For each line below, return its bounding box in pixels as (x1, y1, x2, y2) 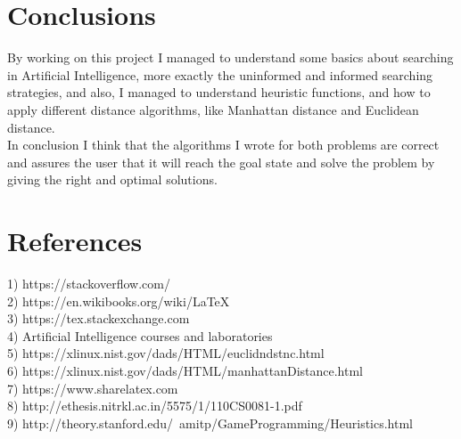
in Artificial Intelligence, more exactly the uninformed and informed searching (7, 65, 433, 84)
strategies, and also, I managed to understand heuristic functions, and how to (7, 83, 431, 102)
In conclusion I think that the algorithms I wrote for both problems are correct (7, 135, 440, 154)
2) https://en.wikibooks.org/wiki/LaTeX (7, 291, 230, 310)
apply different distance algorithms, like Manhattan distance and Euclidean (7, 100, 419, 118)
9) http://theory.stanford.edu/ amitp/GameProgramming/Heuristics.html (7, 413, 414, 432)
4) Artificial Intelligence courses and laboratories (7, 326, 273, 345)
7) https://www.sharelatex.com (7, 378, 178, 397)
